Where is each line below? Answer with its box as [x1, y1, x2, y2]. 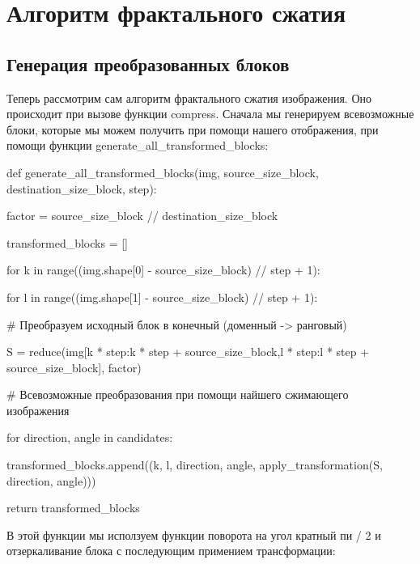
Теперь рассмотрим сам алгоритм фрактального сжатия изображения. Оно [6, 89, 372, 106]
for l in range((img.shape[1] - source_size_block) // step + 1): [6, 288, 318, 305]
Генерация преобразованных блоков [6, 51, 290, 76]
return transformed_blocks [6, 499, 140, 516]
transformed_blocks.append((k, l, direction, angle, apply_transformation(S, [6, 456, 383, 473]
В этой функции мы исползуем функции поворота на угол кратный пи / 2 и [6, 526, 381, 543]
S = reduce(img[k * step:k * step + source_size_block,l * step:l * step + [6, 343, 370, 360]
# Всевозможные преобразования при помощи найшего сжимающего [6, 386, 349, 403]
